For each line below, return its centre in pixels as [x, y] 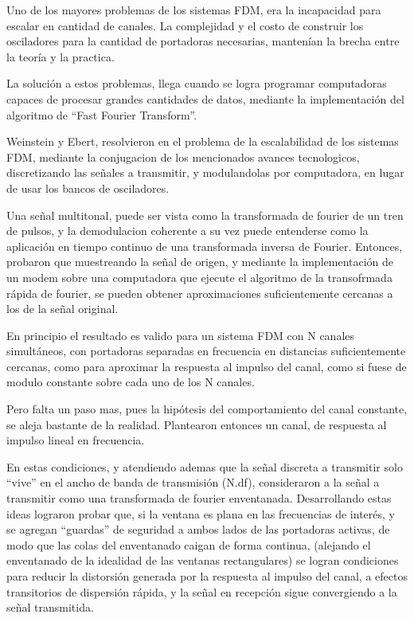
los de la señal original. [62, 309]
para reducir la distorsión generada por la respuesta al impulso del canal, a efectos [207, 576]
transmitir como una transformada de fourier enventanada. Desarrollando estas [199, 498]
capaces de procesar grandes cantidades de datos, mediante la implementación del [205, 98]
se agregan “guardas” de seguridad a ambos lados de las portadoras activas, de [198, 529]
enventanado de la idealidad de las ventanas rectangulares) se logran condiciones [203, 560]
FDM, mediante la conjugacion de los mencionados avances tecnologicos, [183, 156]
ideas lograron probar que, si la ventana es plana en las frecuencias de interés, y [201, 513]
